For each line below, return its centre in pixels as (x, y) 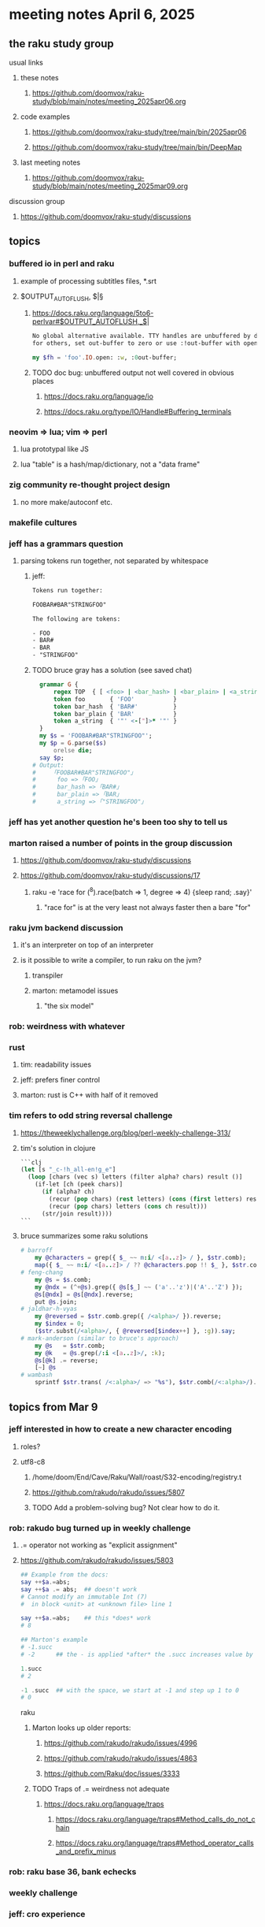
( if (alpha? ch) (68, 1192)
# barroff (37, 1250)
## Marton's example (54, 1640)
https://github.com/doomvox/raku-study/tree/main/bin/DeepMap (137, 147)
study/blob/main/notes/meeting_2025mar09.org (110, 186)
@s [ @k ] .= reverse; (67, 1361)
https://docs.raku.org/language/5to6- (93, 314)
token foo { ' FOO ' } (115, 699)
